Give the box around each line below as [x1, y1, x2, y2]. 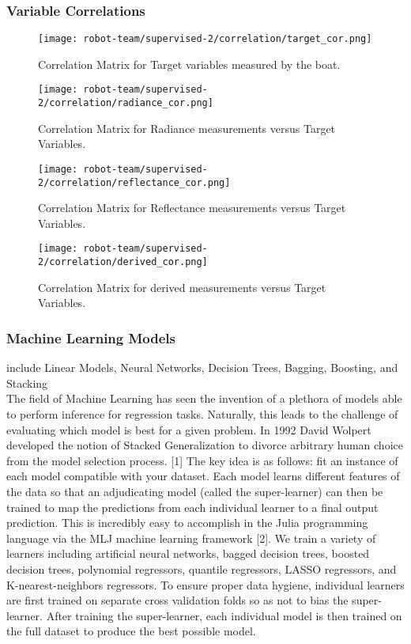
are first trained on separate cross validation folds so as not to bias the [6, 592, 349, 608]
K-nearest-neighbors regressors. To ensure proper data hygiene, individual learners [6, 576, 405, 593]
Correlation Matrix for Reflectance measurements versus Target [38, 199, 346, 216]
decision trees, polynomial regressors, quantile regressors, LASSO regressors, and [6, 560, 397, 577]
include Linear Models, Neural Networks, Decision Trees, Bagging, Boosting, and [6, 359, 398, 376]
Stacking [6, 374, 48, 391]
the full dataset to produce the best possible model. [6, 623, 256, 639]
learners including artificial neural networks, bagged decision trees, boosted [6, 545, 370, 562]
